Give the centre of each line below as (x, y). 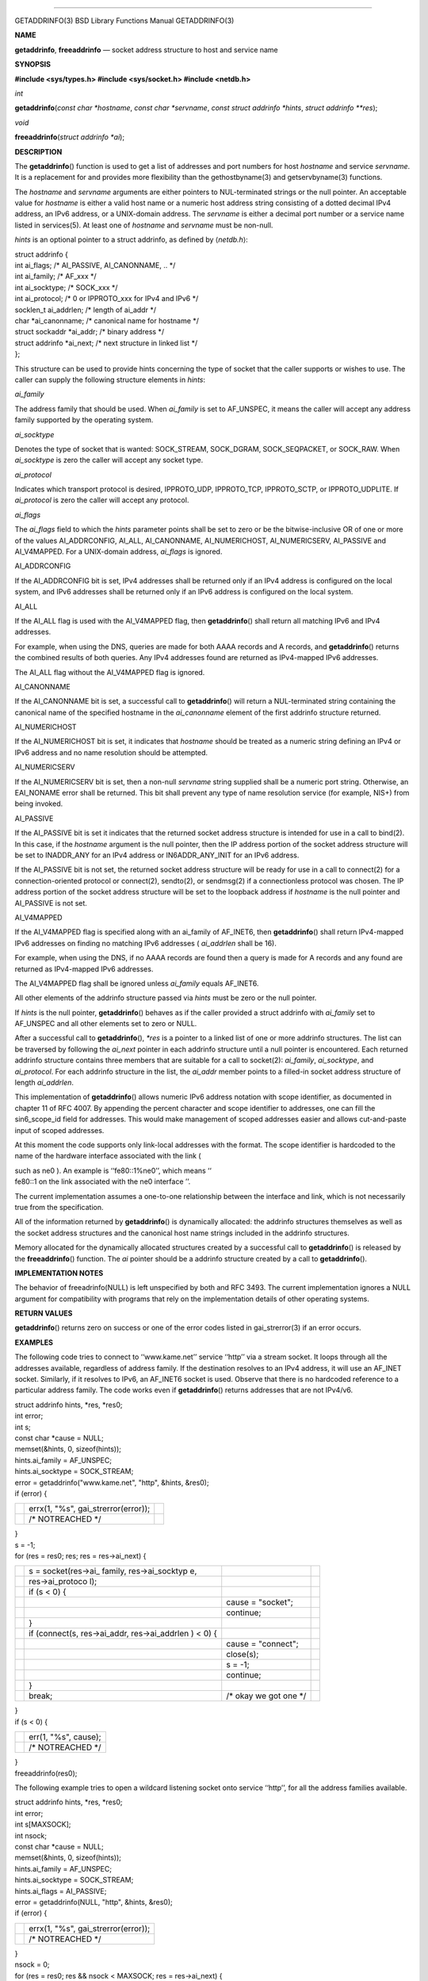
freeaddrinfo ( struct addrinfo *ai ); (70, 137)
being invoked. (39, 803)
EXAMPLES (34, 1342)
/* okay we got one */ (266, 1696)
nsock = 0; (32, 1964)
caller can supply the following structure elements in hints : (110, 380)
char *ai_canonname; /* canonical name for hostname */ (107, 320)
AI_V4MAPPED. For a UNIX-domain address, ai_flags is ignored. (118, 552)
